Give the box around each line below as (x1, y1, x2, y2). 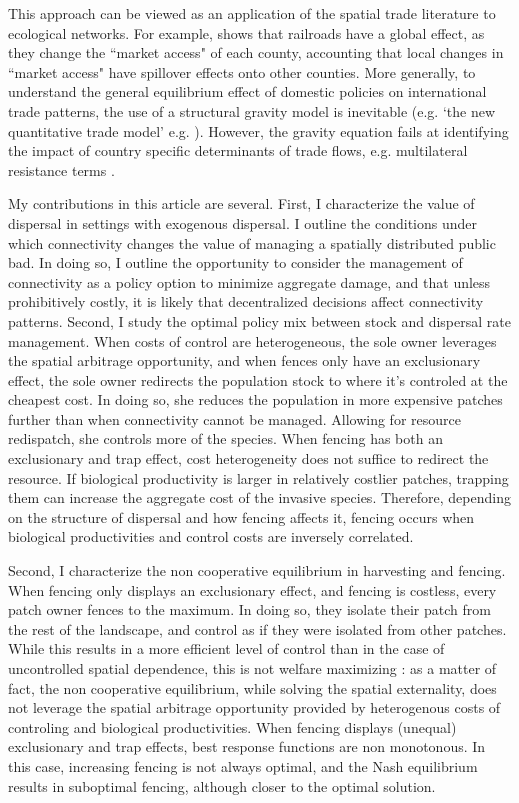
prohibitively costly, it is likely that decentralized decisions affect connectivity (8, 291, 484, 312)
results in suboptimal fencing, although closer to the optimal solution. (8, 775, 436, 796)
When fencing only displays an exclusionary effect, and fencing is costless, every (8, 579, 497, 600)
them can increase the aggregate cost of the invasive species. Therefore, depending (8, 487, 511, 508)
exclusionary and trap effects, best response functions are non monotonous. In (8, 736, 486, 757)
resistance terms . (8, 159, 115, 180)
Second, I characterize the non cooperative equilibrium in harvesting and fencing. (8, 560, 506, 581)
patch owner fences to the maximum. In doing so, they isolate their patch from (8, 599, 491, 620)
